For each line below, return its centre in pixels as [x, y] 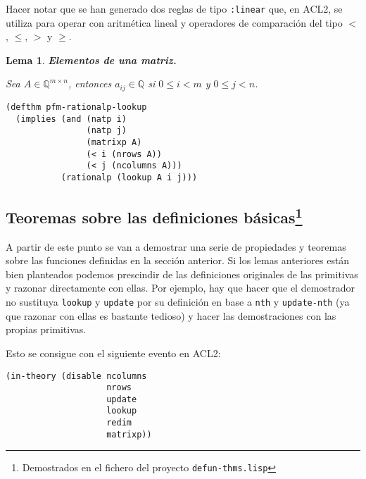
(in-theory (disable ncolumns [76, 376]
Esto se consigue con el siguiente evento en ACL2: [113, 353]
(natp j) [106, 131]
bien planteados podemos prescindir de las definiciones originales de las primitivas [182, 274]
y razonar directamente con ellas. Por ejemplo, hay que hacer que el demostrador [181, 288]
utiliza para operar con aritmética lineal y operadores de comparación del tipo [174, 22]
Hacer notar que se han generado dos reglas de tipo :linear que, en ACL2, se [174, 8]
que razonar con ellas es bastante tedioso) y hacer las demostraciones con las [171, 315]
